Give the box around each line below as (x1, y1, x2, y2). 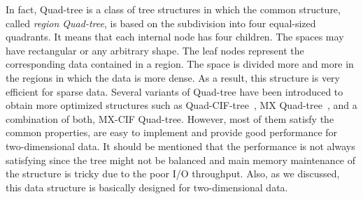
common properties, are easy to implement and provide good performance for (6, 125, 338, 140)
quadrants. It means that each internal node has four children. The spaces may (6, 29, 344, 44)
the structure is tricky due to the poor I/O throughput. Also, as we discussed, (6, 166, 340, 181)
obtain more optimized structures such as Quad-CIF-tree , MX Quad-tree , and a (6, 98, 357, 112)
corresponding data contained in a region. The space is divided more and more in (6, 57, 354, 71)
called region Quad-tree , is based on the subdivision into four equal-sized (6, 15, 316, 30)
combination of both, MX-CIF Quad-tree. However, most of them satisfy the (6, 111, 334, 126)
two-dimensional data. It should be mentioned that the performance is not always (6, 138, 355, 153)
